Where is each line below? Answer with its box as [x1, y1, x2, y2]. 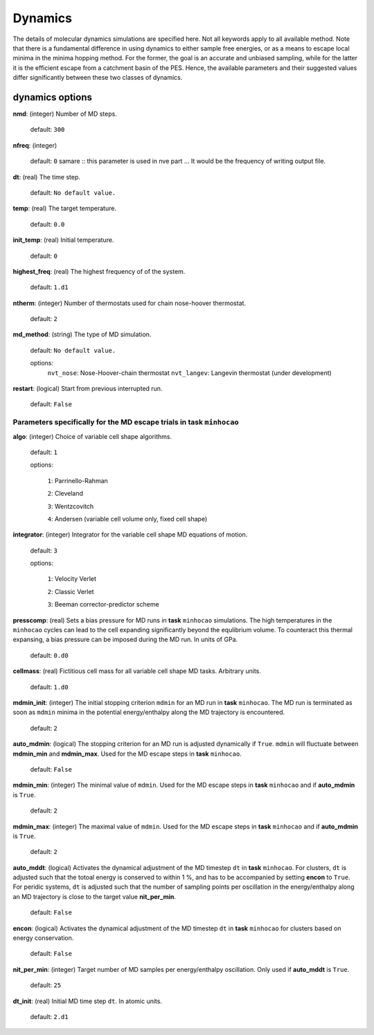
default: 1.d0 [30, 683, 69, 691]
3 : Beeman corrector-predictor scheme [47, 600, 159, 609]
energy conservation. [12, 934, 74, 942]
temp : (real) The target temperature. [12, 205, 117, 213]
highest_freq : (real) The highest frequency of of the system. [12, 267, 186, 275]
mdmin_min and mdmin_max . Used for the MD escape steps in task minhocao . [12, 749, 242, 758]
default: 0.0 [30, 220, 65, 228]
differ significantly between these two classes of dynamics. [12, 73, 183, 82]
